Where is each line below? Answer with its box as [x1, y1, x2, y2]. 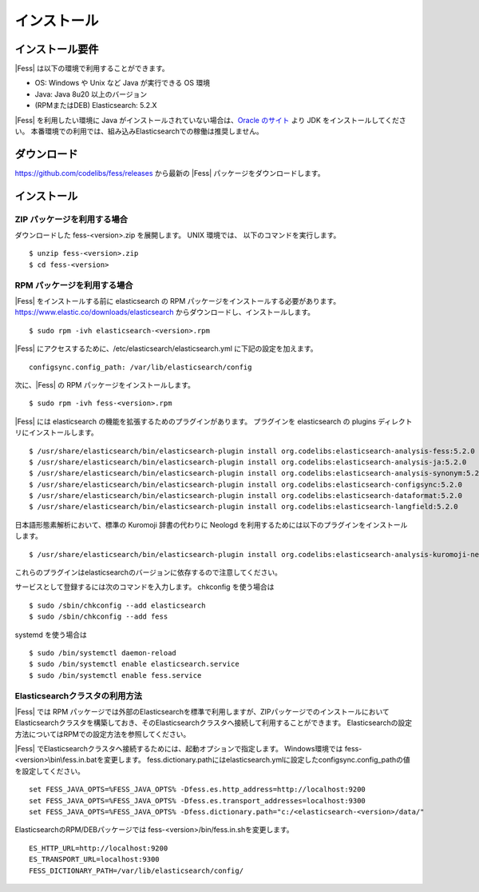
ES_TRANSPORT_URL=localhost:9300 [29, 855, 160, 864]
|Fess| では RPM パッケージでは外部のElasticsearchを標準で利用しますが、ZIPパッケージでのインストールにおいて [14, 707, 390, 716]
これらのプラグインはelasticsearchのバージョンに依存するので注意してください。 [14, 567, 283, 577]
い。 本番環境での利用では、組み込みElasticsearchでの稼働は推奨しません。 [14, 126, 263, 136]
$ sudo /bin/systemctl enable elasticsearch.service [29, 659, 239, 669]
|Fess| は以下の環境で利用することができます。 [14, 64, 169, 74]
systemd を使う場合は [14, 630, 88, 639]
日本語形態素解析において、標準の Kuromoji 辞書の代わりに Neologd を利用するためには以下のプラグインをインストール [14, 520, 408, 529]
